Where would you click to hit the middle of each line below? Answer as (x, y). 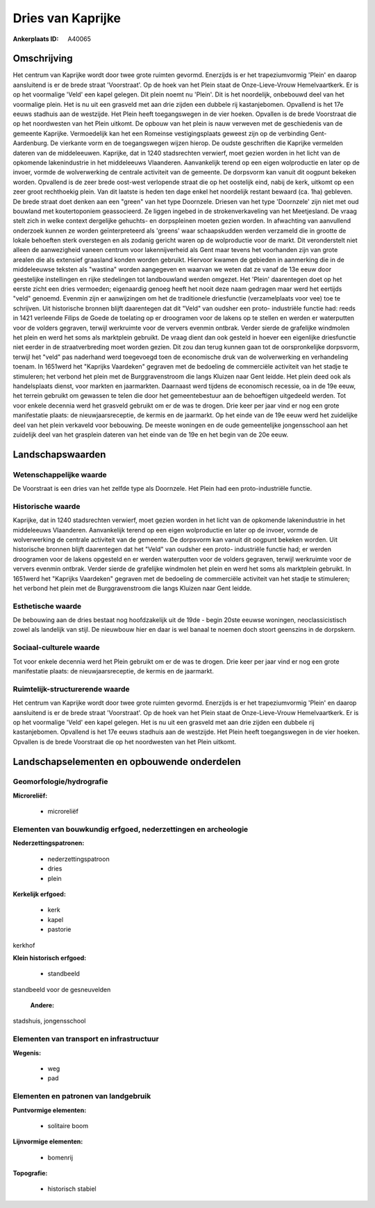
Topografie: (30, 1173)
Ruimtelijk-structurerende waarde (71, 689)
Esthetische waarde (47, 606)
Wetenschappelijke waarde (60, 474)
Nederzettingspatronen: (49, 843)
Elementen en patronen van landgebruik (82, 1096)
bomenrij (60, 1157)
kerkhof (24, 945)
